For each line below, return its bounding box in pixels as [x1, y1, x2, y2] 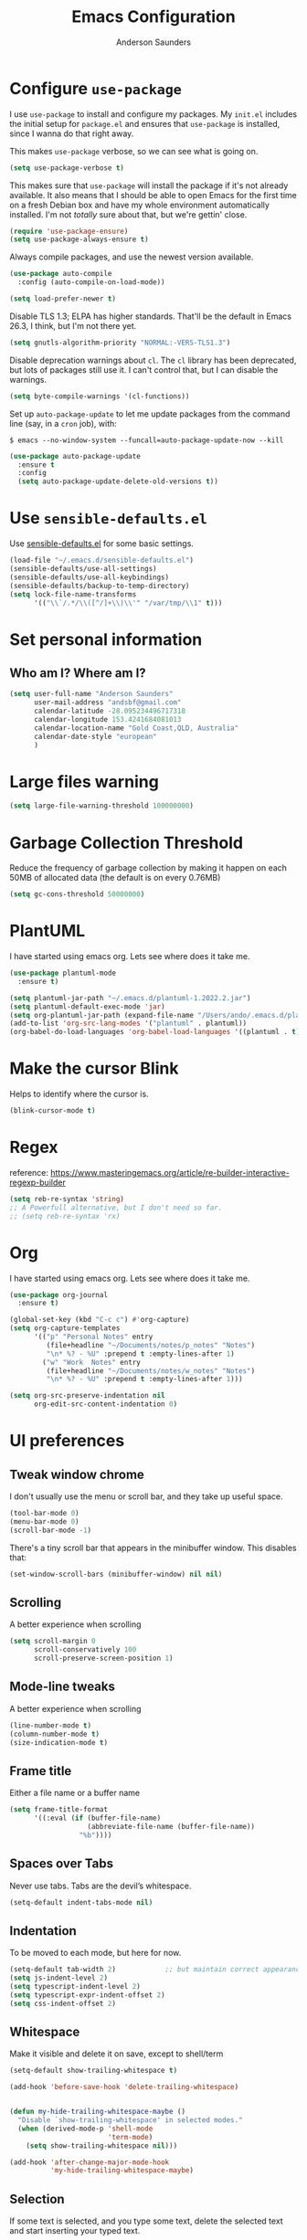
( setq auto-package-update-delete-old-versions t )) [17, 477, 219, 486]
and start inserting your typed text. [9, 2225, 141, 2236]
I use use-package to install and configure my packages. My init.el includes [9, 108, 298, 120]
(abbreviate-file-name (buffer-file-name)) [87, 1822, 256, 1831]
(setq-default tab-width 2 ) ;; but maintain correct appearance [9, 1965, 304, 1974]
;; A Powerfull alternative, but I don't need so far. [9, 1203, 223, 1212]
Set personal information [9, 629, 203, 650]
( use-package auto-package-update [9, 451, 142, 460]
